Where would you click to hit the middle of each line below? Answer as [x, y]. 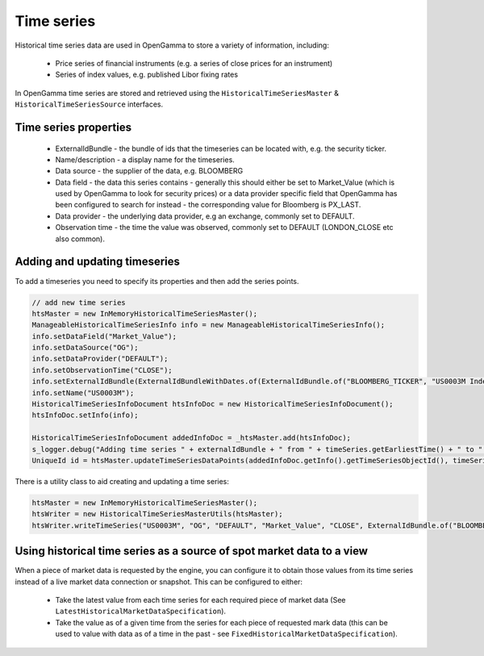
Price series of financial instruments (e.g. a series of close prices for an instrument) [194, 63]
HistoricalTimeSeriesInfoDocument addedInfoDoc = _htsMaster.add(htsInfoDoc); [191, 438]
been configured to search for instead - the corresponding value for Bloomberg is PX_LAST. [208, 205]
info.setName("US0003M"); [83, 393]
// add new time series [79, 302]
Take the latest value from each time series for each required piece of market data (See [200, 600]
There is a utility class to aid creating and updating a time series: [122, 481]
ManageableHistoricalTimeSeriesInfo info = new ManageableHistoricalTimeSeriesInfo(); [209, 325]
